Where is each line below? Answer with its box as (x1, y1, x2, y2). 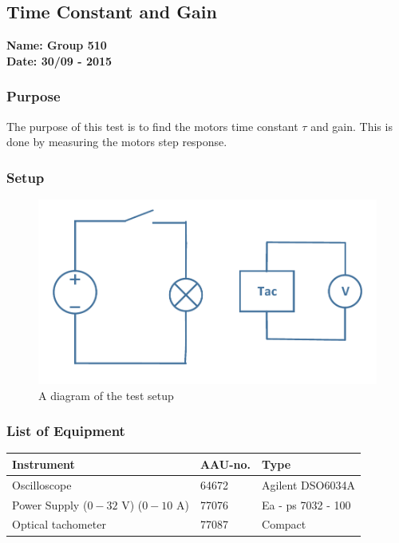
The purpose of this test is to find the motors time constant (6, 117, 298, 134)
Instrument (12, 455, 75, 472)
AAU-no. (199, 455, 251, 472)
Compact (262, 516, 306, 533)
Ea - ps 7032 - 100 (262, 496, 351, 513)
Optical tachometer (12, 516, 106, 533)
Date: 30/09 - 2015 (6, 52, 113, 69)
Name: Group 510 (6, 37, 107, 54)
